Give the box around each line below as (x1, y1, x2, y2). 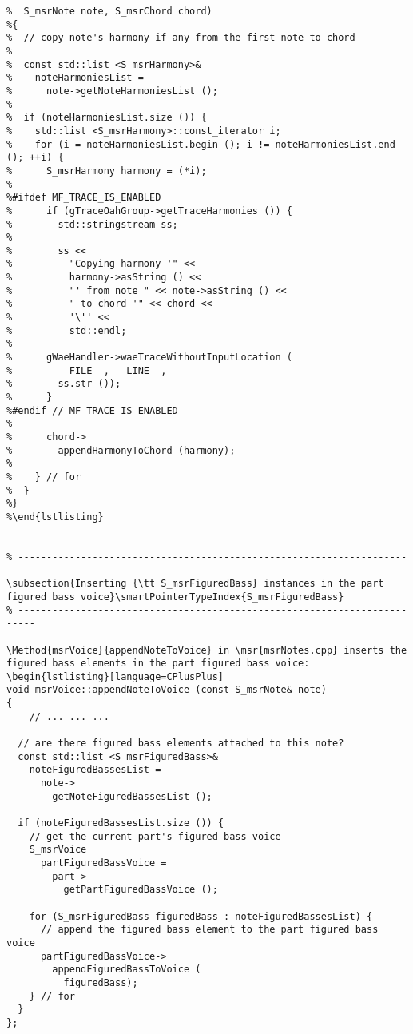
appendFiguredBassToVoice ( (52, 964, 201, 976)
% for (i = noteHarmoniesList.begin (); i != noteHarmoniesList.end (6, 138, 395, 150)
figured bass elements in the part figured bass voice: (6, 658, 310, 670)
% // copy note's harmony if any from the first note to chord (6, 32, 355, 44)
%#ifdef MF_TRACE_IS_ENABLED (6, 192, 161, 204)
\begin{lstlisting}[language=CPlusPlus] (6, 670, 224, 682)
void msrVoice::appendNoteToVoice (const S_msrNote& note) (6, 684, 327, 696)
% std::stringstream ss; (6, 218, 178, 230)
